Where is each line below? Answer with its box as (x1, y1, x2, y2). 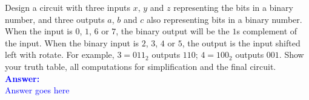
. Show (279, 48, 304, 61)
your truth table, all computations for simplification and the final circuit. (5, 60, 276, 72)
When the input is (5, 25, 73, 37)
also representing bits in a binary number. (146, 13, 302, 25)
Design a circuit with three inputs (5, 1, 130, 13)
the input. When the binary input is (5, 36, 139, 49)
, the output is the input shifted (182, 36, 301, 49)
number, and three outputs (5, 13, 105, 25)
